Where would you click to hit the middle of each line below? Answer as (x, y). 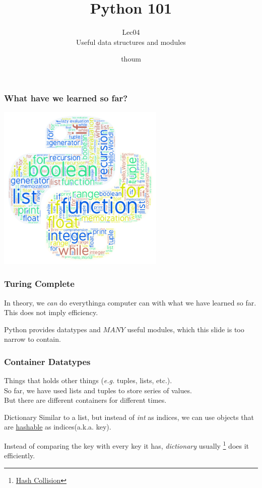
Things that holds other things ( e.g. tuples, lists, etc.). (88, 380)
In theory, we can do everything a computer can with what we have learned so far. (130, 302)
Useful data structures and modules (131, 42)
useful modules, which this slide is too (186, 329)
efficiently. (20, 455)
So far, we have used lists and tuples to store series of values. (98, 390)
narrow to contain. (32, 339)
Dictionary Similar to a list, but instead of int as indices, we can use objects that (129, 417)
